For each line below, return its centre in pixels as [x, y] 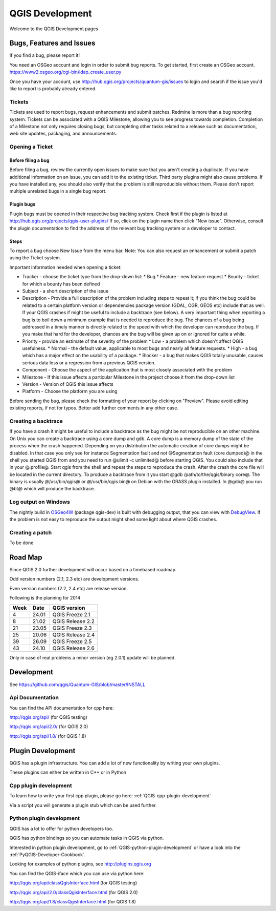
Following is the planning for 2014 [45, 598]
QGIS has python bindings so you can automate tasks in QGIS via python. [87, 838]
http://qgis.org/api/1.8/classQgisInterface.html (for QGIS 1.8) [73, 901]
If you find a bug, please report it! [45, 55]
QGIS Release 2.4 [74, 634]
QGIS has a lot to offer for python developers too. [61, 829]
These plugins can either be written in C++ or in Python [68, 772]
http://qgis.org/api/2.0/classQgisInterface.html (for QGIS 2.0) [74, 892]
